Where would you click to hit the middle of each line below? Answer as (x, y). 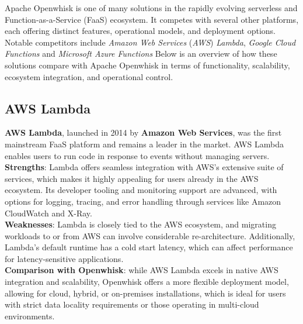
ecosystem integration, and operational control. (89, 76)
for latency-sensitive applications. (64, 258)
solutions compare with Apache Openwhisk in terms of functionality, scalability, (147, 65)
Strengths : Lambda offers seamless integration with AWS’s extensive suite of (144, 167)
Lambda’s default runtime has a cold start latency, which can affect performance (149, 247)
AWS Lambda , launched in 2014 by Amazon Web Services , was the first (143, 132)
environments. (30, 316)
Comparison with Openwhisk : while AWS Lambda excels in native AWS (142, 270)
